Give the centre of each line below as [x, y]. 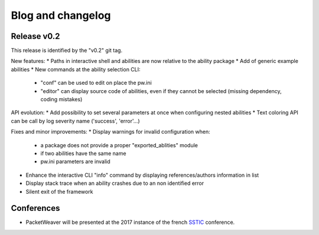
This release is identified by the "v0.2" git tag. [67, 51]
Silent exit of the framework [59, 191]
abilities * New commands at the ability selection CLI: [76, 69]
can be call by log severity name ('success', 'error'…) [75, 121]
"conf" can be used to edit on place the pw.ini [96, 83]
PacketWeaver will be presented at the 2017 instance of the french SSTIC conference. [130, 222]
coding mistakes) [61, 100]
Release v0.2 [35, 36]
